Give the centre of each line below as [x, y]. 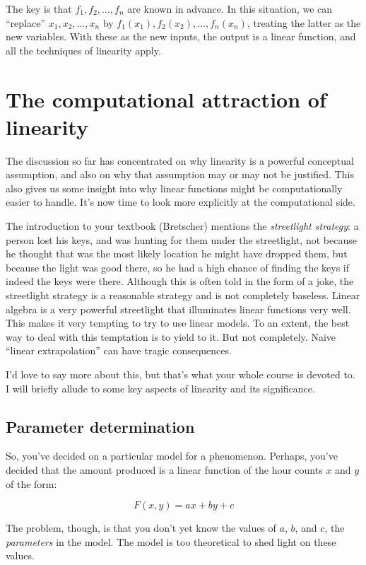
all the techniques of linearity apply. [83, 50]
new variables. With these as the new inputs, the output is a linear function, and [181, 36]
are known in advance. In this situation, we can [230, 8]
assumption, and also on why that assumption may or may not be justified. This [180, 174]
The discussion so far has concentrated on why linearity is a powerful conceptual [180, 160]
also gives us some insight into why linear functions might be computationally [174, 188]
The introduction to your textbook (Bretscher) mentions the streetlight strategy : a [182, 226]
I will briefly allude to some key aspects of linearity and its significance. [160, 388]
